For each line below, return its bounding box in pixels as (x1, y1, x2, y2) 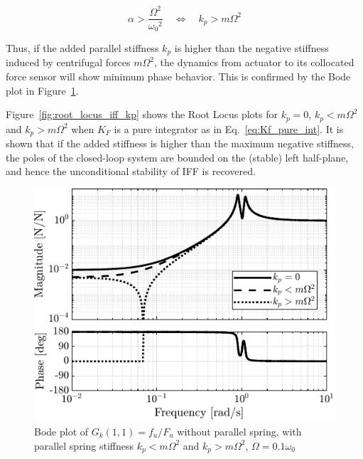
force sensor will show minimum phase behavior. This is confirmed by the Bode (6, 69, 351, 84)
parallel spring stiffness (34, 438, 134, 453)
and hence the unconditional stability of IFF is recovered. (6, 164, 256, 179)
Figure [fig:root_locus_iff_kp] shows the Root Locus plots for (6, 107, 278, 122)
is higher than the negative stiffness (174, 41, 329, 56)
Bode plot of (34, 423, 89, 438)
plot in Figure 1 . (6, 83, 79, 97)
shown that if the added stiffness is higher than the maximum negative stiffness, (6, 136, 354, 151)
